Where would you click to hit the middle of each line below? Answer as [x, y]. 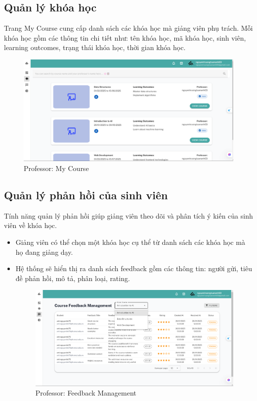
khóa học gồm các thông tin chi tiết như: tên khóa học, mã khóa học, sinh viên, [125, 37]
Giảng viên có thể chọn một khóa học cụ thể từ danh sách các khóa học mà [130, 242]
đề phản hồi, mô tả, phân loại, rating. [73, 278]
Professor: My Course [56, 168]
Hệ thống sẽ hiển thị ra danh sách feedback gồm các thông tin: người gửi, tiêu [134, 268]
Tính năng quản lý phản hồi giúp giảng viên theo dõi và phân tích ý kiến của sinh [128, 215]
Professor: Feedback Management [86, 393]
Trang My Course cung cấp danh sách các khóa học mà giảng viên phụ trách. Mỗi [128, 28]
